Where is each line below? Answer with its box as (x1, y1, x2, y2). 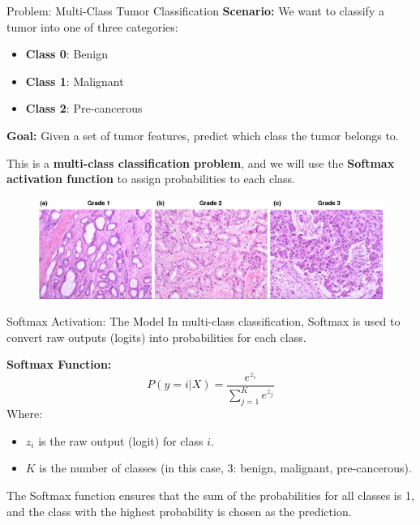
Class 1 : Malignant (25, 72, 124, 89)
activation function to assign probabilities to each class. (6, 170, 295, 187)
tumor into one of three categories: (6, 18, 178, 35)
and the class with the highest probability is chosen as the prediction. (6, 502, 352, 519)
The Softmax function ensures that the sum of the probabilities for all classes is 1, (6, 486, 414, 503)
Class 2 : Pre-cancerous (25, 100, 143, 117)
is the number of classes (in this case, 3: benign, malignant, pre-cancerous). (39, 459, 412, 476)
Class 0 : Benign (25, 45, 109, 62)
